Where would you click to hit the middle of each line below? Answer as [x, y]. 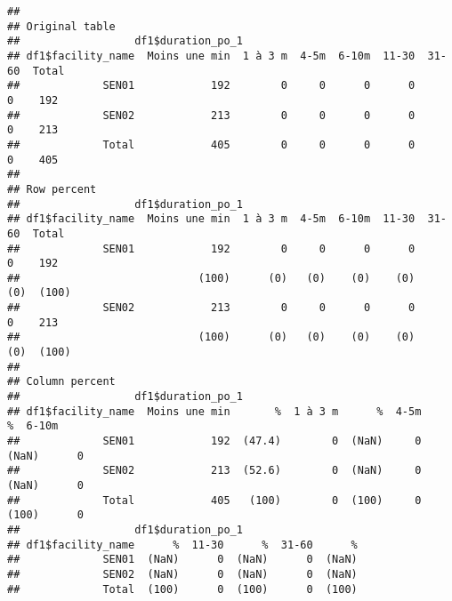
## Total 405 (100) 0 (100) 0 [214, 500]
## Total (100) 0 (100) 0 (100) [182, 589]
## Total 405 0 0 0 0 [211, 144]
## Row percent [52, 189]
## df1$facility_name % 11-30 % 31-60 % [182, 545]
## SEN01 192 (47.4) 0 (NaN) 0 [214, 441]
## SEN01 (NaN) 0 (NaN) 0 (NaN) [182, 560]
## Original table [61, 26]
